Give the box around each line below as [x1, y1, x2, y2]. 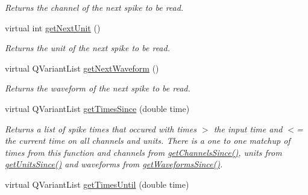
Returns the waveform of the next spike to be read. [5, 82, 190, 94]
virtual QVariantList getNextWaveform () [5, 61, 159, 74]
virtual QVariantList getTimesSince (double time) [5, 102, 190, 114]
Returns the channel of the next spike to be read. [5, 1, 184, 13]
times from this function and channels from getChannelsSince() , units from [5, 146, 282, 158]
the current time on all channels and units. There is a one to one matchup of [5, 134, 291, 147]
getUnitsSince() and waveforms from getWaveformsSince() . [5, 158, 223, 170]
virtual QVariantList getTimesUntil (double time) [5, 178, 189, 190]
